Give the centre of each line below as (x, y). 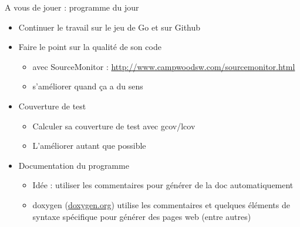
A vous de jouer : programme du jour (72, 7)
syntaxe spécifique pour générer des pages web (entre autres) (142, 216)
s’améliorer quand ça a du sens (88, 86)
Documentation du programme (74, 165)
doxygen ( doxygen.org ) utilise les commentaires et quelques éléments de (161, 204)
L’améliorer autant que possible (89, 146)
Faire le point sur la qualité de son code (90, 47)
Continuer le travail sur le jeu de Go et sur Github (109, 27)
